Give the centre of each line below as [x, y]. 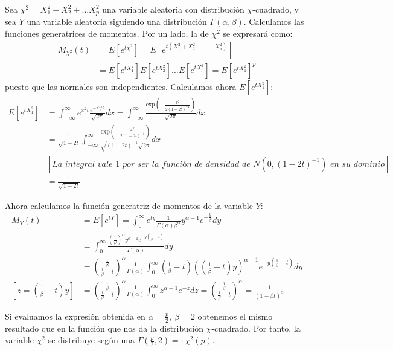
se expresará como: [258, 34]
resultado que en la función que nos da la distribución [104, 328]
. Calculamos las [274, 21]
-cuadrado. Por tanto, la [256, 328]
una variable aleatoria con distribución [173, 9]
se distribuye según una [91, 340]
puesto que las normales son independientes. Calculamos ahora [121, 87]
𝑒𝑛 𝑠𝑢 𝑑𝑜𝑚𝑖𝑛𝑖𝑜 [357, 164]
